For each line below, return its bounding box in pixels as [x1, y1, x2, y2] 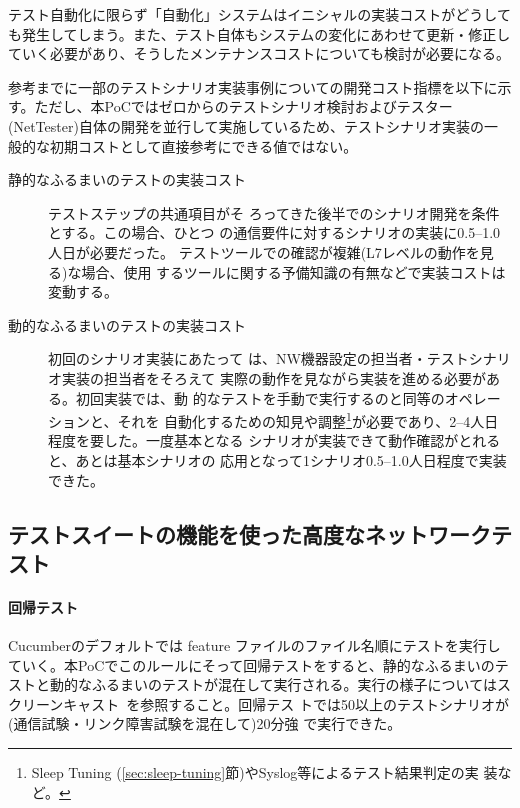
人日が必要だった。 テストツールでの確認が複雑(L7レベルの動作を [48, 241, 480, 262]
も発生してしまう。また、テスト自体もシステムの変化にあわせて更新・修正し [8, 23, 511, 44]
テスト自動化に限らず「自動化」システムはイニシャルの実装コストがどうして [8, 4, 511, 24]
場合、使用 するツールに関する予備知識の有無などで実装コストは [81, 261, 506, 282]
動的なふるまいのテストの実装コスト [8, 314, 246, 335]
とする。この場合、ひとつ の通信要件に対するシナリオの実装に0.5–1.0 [48, 222, 501, 243]
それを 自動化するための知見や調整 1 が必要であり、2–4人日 [117, 408, 499, 431]
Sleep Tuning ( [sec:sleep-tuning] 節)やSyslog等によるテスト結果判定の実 [31, 762, 479, 783]
